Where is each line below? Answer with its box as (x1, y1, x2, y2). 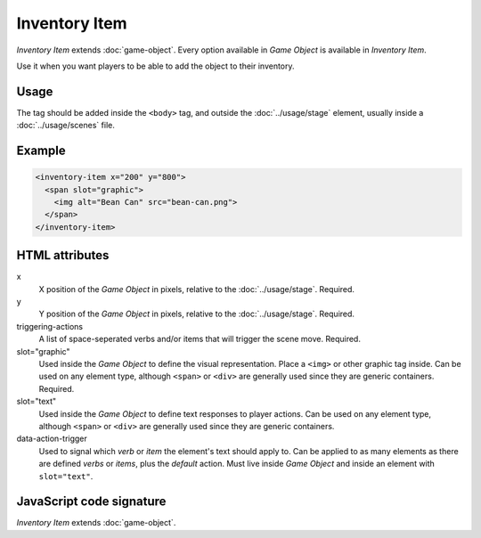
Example (16, 143, 66, 159)
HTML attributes (16, 248, 110, 263)
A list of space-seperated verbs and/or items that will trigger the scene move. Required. (38, 334, 361, 345)
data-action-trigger (16, 433, 88, 444)
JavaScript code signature (16, 494, 167, 509)
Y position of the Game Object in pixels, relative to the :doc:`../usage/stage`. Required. (38, 308, 355, 320)
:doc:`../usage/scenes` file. (16, 120, 115, 131)
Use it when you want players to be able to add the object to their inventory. (16, 61, 295, 71)
